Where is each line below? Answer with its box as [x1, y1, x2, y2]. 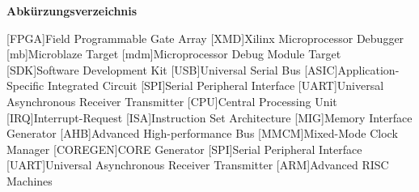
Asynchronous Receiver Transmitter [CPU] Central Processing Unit [6, 92, 337, 109]
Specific [6, 77, 44, 94]
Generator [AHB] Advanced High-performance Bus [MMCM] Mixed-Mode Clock [6, 125, 398, 142]
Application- [337, 61, 400, 78]
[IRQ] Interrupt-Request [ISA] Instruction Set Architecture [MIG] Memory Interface [6, 109, 413, 126]
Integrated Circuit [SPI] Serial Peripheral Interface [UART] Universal [47, 77, 384, 94]
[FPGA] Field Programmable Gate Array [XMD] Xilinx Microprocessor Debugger [6, 29, 404, 46]
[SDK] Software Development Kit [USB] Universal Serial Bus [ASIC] [6, 61, 338, 78]
